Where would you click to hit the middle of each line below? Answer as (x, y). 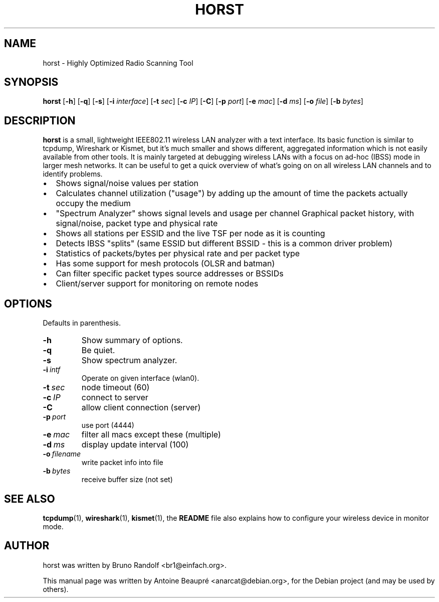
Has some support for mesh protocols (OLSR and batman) (165, 264)
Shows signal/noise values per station (127, 183)
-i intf (52, 370)
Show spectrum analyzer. (129, 360)
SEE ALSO (30, 499)
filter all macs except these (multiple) (151, 435)
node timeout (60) (116, 388)
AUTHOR (27, 546)
